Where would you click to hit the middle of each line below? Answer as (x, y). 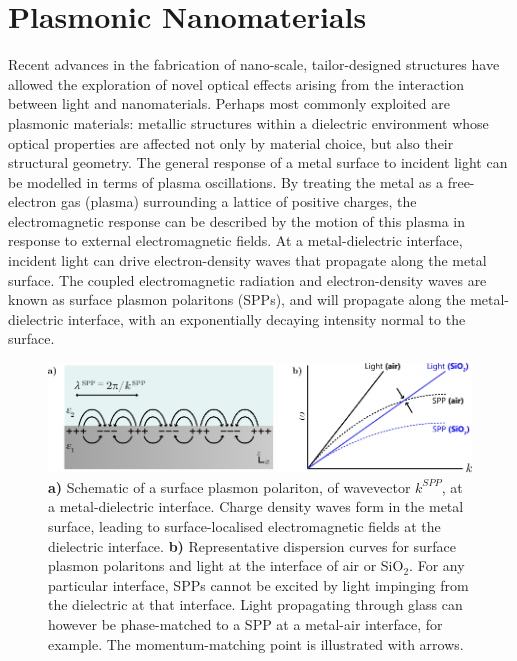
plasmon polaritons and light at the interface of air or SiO (226, 565)
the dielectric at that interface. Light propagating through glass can (255, 604)
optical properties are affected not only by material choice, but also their (231, 142)
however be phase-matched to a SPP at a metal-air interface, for (245, 624)
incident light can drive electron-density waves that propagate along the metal (247, 260)
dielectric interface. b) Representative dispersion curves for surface (252, 545)
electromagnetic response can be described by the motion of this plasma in (237, 220)
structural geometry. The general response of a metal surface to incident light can (258, 162)
